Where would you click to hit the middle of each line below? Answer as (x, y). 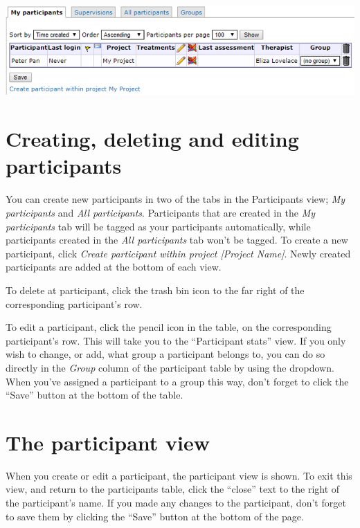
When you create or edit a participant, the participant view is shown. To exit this (179, 475)
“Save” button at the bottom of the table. (94, 395)
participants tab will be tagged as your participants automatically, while (158, 226)
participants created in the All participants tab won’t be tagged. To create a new (177, 240)
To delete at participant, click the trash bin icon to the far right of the (155, 290)
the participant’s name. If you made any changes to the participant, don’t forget (176, 503)
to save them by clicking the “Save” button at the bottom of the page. (155, 516)
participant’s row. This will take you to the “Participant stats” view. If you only (176, 340)
